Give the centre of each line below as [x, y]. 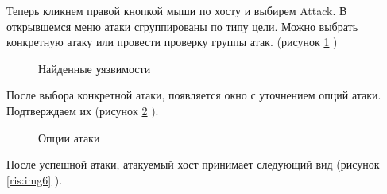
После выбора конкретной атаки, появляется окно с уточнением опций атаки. [194, 95]
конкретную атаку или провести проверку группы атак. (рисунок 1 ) [172, 42]
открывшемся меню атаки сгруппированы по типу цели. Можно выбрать [182, 26]
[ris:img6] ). [35, 179]
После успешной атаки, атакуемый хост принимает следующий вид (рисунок [193, 164]
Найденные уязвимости [95, 68]
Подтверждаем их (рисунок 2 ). [83, 110]
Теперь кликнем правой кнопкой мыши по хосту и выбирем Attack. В [177, 10]
